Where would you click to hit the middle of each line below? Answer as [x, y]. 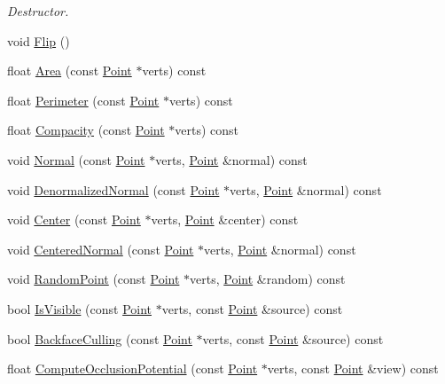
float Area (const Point [70, 71]
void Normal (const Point [76, 159]
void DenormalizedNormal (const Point [113, 189]
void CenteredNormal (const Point [101, 249]
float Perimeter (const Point [83, 100]
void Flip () [39, 40]
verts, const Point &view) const [353, 368]
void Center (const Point [74, 219]
